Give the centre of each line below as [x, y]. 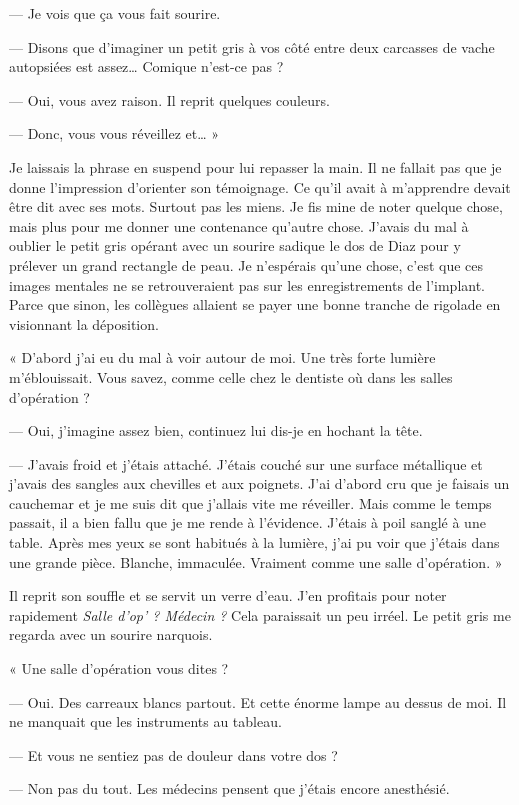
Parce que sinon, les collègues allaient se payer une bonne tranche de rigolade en [255, 304]
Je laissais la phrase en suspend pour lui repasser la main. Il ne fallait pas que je [255, 166]
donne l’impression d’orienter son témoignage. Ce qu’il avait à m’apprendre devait [260, 186]
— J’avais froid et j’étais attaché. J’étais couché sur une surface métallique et [246, 463]
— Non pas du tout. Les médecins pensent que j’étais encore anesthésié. [229, 788]
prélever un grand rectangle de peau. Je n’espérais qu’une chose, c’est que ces [246, 264]
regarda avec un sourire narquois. [111, 634]
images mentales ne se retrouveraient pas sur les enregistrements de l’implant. [247, 284]
